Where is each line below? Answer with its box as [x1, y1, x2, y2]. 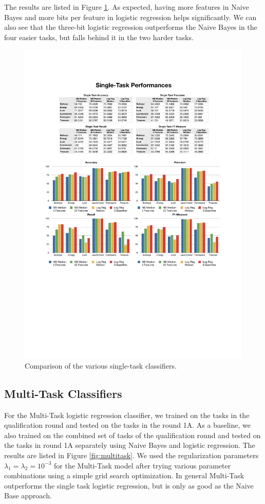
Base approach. [4, 490, 52, 501]
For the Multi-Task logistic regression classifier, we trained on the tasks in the [4, 409, 250, 420]
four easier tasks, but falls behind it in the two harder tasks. [4, 31, 194, 42]
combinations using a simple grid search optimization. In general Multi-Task [4, 470, 244, 481]
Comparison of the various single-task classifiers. [25, 360, 177, 371]
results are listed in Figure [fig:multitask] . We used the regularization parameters [4, 450, 259, 461]
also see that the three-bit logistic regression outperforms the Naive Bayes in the [4, 22, 257, 32]
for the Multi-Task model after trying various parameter [54, 460, 231, 471]
